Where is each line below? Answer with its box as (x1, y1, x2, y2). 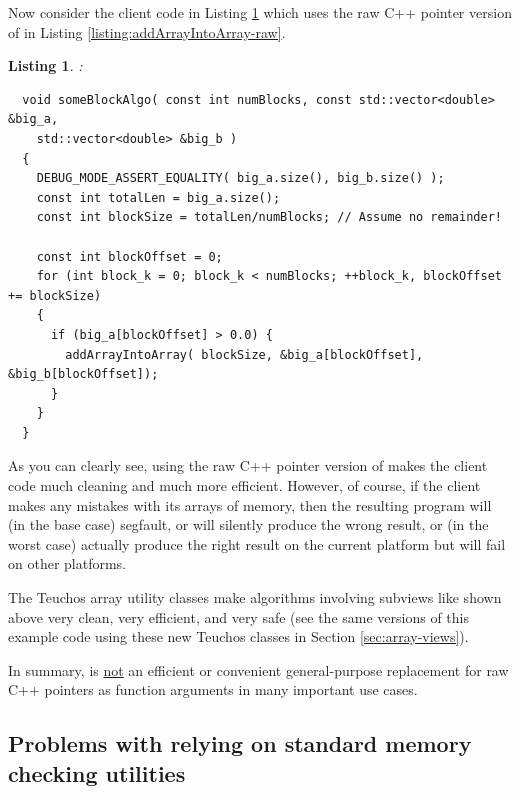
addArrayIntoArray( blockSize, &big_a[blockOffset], (65, 347, 424, 362)
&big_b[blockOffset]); (8, 367, 159, 382)
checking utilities (8, 757, 186, 788)
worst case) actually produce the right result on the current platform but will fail (8, 533, 506, 554)
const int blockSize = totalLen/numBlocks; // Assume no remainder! (36, 210, 502, 225)
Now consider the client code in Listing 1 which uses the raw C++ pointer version (8, 2, 512, 22)
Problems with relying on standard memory (8, 728, 472, 759)
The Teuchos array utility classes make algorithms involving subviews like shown (8, 587, 502, 608)
